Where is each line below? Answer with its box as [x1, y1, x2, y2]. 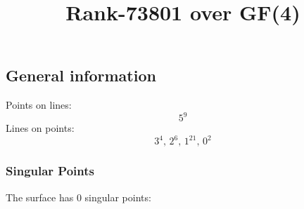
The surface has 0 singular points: [6, 189, 151, 204]
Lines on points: [6, 121, 75, 135]
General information [6, 65, 156, 86]
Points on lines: [6, 97, 72, 112]
